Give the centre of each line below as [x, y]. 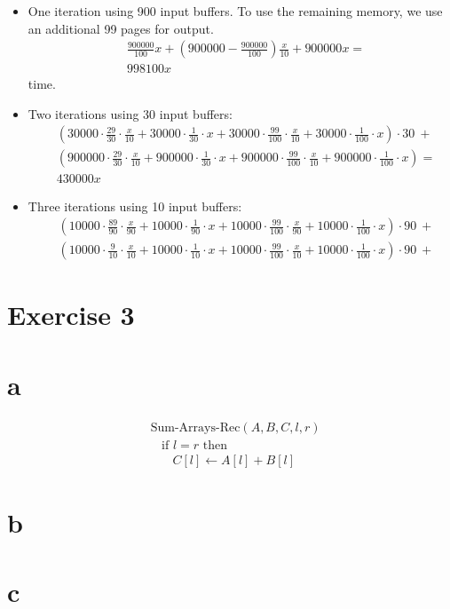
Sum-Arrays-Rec [195, 427]
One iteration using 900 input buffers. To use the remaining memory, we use [235, 11]
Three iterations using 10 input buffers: [135, 206]
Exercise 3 [71, 315]
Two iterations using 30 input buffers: [130, 113]
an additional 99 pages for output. [121, 28]
